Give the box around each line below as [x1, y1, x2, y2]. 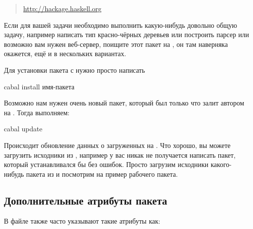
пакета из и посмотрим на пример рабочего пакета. [26, 168, 178, 179]
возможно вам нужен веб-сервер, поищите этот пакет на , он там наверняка [4, 39, 228, 49]
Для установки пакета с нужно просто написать [4, 64, 145, 75]
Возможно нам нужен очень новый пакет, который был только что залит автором [4, 98, 244, 108]
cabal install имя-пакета [4, 81, 74, 91]
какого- [211, 159, 232, 169]
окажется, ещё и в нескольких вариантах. [4, 48, 126, 59]
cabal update [4, 124, 42, 134]
